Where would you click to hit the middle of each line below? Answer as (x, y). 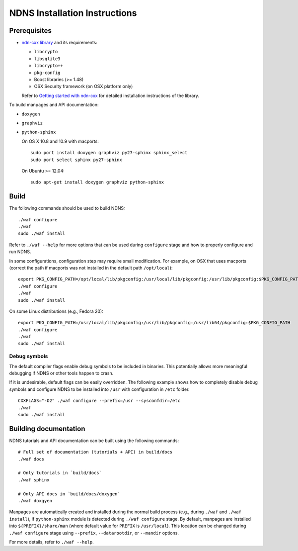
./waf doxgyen (35, 501)
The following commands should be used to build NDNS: (67, 208)
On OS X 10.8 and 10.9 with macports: (60, 141)
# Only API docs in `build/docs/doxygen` (69, 494)
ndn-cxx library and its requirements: (60, 43)
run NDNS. (20, 252)
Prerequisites (30, 31)
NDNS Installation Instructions (73, 13)
